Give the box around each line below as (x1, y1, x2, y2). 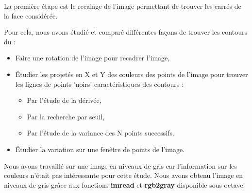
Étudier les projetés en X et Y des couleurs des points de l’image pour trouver (15, 69, 248, 79)
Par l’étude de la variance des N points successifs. (27, 128, 174, 138)
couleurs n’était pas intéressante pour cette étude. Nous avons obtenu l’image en (4, 170, 243, 180)
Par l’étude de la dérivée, (27, 95, 101, 105)
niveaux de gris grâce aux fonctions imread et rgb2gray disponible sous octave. (4, 179, 245, 190)
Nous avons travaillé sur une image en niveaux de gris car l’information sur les (4, 160, 237, 171)
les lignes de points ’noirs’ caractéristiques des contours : (15, 78, 184, 89)
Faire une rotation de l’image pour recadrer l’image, (15, 53, 170, 63)
